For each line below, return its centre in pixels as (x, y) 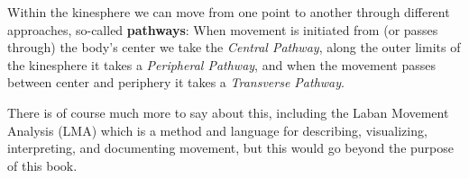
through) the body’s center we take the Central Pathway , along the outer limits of (234, 47)
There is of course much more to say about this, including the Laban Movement (228, 112)
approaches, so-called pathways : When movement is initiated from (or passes (223, 29)
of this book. (42, 165)
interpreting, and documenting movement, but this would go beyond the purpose (230, 148)
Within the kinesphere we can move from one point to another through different (229, 12)
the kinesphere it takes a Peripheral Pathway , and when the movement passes (221, 64)
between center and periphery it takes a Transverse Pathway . (176, 82)
